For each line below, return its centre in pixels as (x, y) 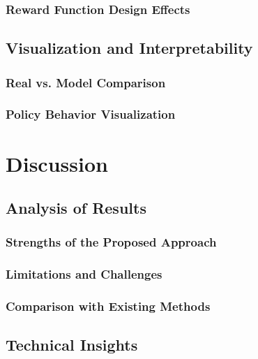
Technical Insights (72, 345)
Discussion (57, 163)
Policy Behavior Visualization (91, 114)
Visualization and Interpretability (129, 48)
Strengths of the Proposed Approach (111, 242)
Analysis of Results (76, 208)
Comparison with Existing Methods (108, 306)
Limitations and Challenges (84, 274)
